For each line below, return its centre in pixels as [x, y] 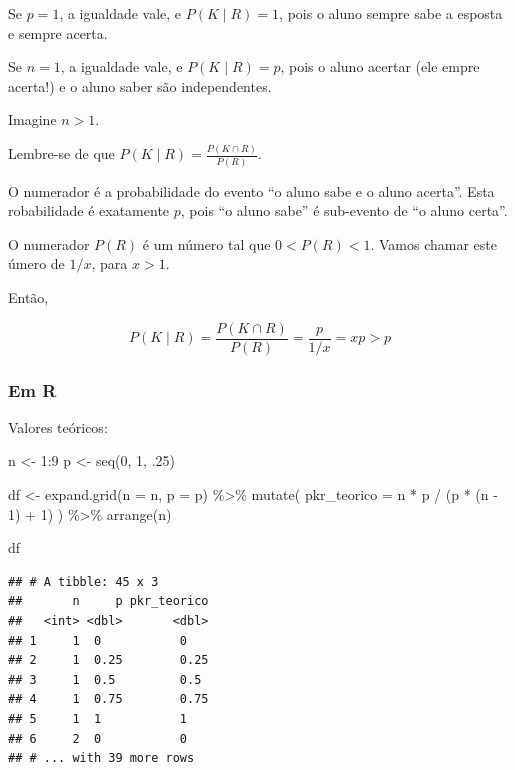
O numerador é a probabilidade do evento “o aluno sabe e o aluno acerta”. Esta [251, 190]
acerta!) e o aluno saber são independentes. [140, 85]
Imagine [32, 119]
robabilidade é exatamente [89, 210]
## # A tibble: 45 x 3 [83, 581]
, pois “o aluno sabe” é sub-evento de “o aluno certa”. [344, 210]
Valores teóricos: [58, 426]
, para [109, 263]
